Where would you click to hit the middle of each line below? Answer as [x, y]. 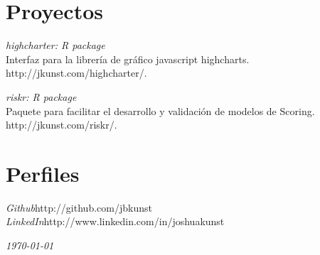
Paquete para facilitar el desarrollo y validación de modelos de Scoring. [160, 110]
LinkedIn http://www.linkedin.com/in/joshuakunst [115, 221]
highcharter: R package [55, 45]
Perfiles [43, 173]
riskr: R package [41, 96]
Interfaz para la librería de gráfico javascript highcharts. [128, 59]
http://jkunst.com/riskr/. [62, 125]
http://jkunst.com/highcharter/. [76, 73]
